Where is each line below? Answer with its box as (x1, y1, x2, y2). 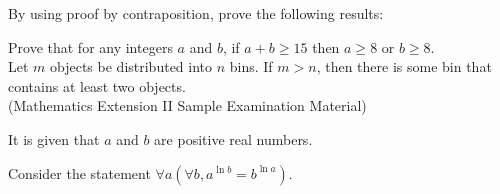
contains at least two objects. (8, 75, 186, 96)
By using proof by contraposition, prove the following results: (8, 3, 384, 23)
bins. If (229, 56, 273, 77)
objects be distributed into (50, 56, 213, 77)
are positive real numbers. (154, 128, 313, 149)
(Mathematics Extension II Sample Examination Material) (8, 95, 367, 116)
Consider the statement (8, 162, 151, 183)
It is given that (8, 128, 100, 149)
